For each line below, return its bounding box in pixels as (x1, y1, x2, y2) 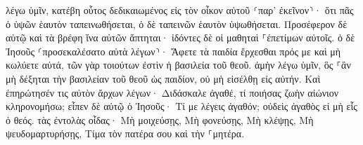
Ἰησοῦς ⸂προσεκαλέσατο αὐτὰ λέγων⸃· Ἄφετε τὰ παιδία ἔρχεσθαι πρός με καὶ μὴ (6, 43, 341, 58)
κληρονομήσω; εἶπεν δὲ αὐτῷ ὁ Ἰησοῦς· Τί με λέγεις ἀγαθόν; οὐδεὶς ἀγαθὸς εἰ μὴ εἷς (6, 99, 357, 113)
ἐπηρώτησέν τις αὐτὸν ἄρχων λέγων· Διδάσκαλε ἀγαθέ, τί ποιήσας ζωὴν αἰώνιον (6, 85, 339, 99)
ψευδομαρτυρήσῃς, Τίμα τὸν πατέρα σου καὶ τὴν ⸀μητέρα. (6, 126, 245, 141)
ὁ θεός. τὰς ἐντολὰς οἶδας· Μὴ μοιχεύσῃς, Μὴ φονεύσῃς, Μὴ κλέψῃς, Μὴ (6, 112, 314, 127)
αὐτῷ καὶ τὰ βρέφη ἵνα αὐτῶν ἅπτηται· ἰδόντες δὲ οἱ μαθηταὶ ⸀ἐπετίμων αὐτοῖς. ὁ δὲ (6, 30, 355, 45)
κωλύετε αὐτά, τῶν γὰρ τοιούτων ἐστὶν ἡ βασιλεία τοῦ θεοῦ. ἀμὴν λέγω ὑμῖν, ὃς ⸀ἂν (6, 57, 351, 72)
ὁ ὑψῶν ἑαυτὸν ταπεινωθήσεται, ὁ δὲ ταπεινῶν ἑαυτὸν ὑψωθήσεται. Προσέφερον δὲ (6, 16, 348, 31)
